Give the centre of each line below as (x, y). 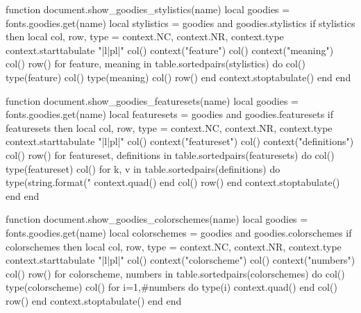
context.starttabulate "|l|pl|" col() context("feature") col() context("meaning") (170, 50)
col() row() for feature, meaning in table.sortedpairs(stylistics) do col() (156, 64)
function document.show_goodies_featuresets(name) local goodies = (152, 100)
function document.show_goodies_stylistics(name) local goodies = (148, 9)
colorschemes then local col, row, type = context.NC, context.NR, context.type (174, 246)
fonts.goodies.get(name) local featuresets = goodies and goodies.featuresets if (170, 114)
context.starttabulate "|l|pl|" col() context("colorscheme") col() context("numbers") (180, 260)
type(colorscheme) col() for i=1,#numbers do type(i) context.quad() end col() (171, 287)
